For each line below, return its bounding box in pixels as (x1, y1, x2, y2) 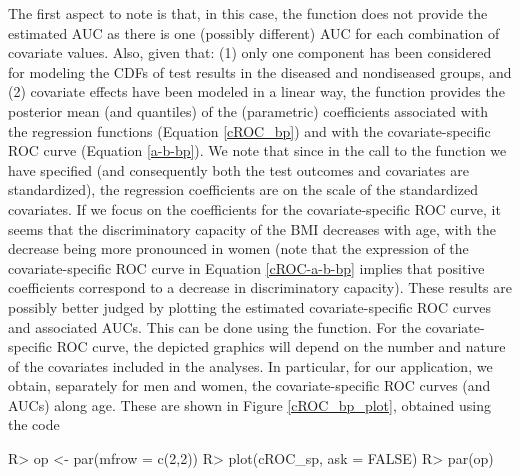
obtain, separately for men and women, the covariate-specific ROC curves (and (8, 375, 491, 396)
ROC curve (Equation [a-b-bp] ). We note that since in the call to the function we (8, 140, 507, 161)
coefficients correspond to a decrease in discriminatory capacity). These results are (8, 277, 512, 298)
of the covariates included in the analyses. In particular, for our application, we (8, 355, 493, 376)
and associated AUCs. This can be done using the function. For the (8, 316, 421, 337)
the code (8, 414, 60, 435)
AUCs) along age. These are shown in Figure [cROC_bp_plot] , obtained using (8, 394, 492, 415)
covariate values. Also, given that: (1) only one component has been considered (8, 42, 492, 63)
